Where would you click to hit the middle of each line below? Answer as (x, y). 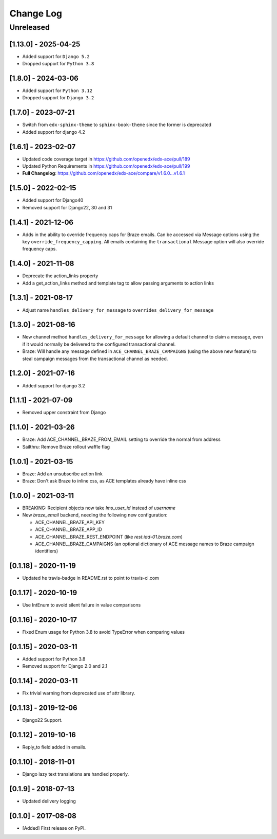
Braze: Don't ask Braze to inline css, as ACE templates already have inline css (104, 481)
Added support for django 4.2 (54, 132)
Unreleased (29, 27)
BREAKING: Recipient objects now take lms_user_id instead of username (99, 508)
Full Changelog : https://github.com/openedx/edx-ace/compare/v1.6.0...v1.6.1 (104, 173)
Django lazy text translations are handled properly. (76, 774)
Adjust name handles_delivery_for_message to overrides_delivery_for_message (118, 310)
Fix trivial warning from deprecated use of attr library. (79, 693)
